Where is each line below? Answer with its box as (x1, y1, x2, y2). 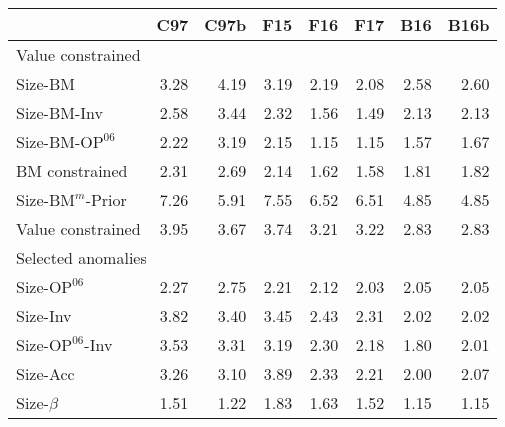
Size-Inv (16, 304, 72, 327)
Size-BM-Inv (16, 101, 103, 124)
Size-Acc (16, 362, 75, 385)
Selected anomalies (16, 246, 147, 269)
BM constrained (16, 159, 128, 182)
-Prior (85, 188, 127, 211)
